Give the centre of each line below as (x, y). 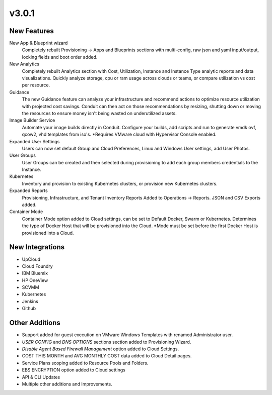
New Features (31, 31)
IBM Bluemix (35, 273)
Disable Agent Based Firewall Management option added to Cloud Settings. (100, 349)
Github (29, 309)
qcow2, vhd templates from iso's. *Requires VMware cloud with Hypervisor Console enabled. (119, 134)
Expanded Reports (28, 190)
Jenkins (30, 301)
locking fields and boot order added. (60, 57)
